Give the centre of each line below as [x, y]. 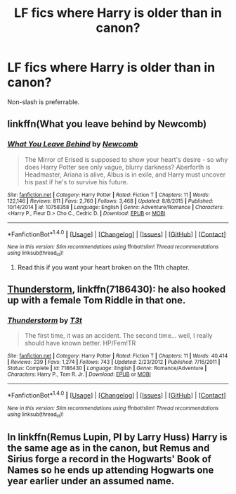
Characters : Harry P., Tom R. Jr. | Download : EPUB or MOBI [79, 374]
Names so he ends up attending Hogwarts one [111, 470]
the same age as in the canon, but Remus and [109, 448]
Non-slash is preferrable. [44, 102]
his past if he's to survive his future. [76, 182]
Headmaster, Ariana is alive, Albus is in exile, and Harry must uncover [125, 175]
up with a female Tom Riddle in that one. [97, 300]
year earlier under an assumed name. [91, 481]
